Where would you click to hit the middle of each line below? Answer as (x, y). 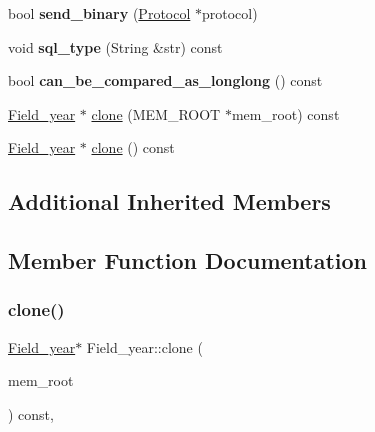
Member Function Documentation (188, 260)
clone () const (133, 147)
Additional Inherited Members (169, 201)
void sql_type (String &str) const (115, 46)
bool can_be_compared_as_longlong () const (165, 80)
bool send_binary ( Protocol (99, 13)
